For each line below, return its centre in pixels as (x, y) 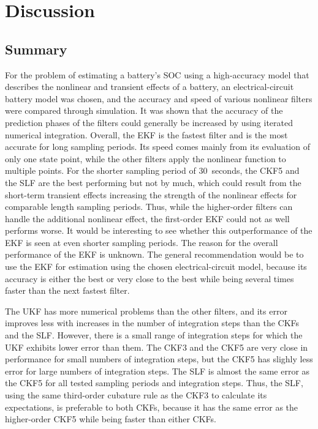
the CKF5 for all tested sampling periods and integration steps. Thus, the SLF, (154, 383)
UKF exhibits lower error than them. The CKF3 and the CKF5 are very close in (157, 347)
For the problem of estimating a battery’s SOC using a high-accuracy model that (157, 74)
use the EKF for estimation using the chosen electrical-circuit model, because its (156, 267)
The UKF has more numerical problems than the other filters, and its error (146, 311)
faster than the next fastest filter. (67, 290)
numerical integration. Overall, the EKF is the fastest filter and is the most (146, 134)
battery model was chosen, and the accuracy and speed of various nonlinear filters (159, 98)
